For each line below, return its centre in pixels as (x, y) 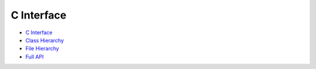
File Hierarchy (42, 49)
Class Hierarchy (45, 40)
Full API (35, 57)
